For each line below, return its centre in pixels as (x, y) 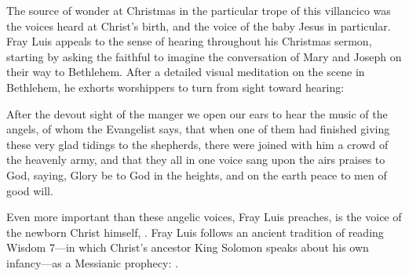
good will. (30, 190)
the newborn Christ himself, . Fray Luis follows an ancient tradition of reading (195, 232)
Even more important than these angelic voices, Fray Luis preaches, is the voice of (204, 217)
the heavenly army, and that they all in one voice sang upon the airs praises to (196, 160)
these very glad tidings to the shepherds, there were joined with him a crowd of (197, 144)
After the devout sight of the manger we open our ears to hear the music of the (197, 113)
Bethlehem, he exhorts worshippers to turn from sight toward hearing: (175, 87)
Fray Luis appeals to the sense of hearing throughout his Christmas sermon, (189, 41)
